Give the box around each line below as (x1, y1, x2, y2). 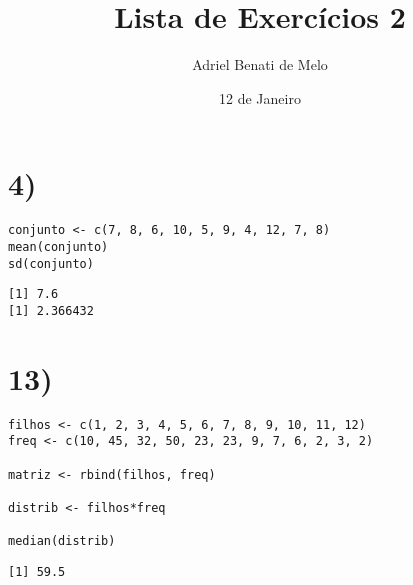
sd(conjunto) (8, 256, 94, 271)
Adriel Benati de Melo (192, 54, 328, 75)
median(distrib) (8, 534, 116, 549)
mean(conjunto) (8, 239, 109, 254)
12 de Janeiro (219, 87, 301, 108)
